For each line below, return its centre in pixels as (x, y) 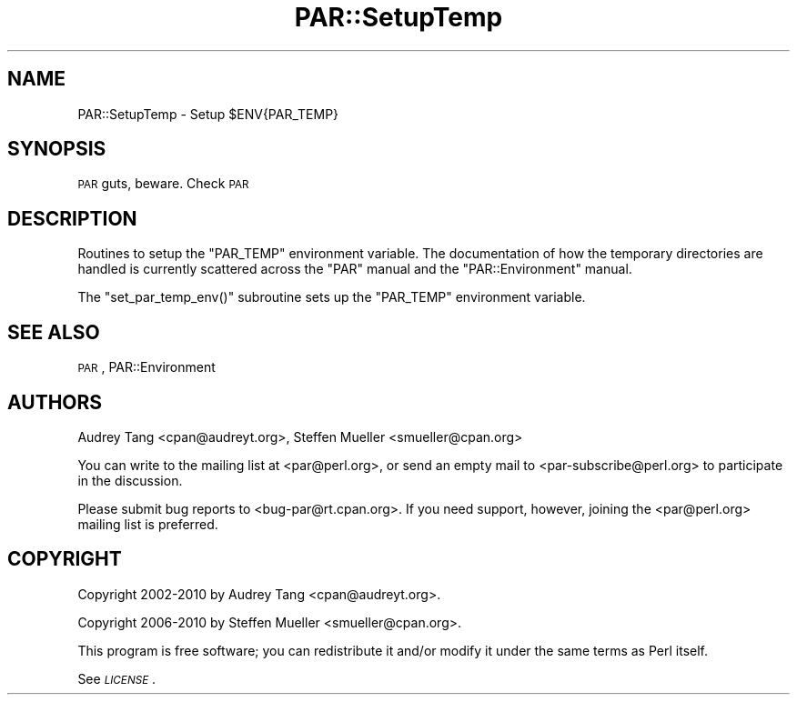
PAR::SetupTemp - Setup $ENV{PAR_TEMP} (208, 114)
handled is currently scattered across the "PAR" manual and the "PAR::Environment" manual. (355, 269)
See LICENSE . (117, 678)
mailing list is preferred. (148, 524)
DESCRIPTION (72, 218)
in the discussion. (130, 480)
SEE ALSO (54, 332)
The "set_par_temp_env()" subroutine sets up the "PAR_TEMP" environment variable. (332, 297)
